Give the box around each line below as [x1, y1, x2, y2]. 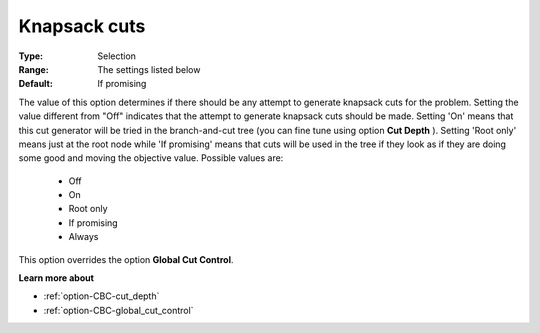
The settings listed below [97, 63, 201, 75]
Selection [97, 50, 137, 62]
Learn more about [18, 272, 95, 284]
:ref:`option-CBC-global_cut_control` [43, 304, 194, 316]
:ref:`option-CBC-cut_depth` [43, 290, 160, 302]
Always [68, 231, 99, 243]
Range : [18, 63, 49, 75]
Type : [18, 50, 44, 62]
